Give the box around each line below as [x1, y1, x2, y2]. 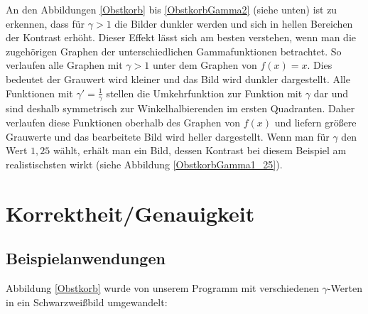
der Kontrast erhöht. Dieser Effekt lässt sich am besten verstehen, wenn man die [6, 30, 357, 45]
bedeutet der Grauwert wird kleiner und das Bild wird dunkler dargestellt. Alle [6, 71, 350, 86]
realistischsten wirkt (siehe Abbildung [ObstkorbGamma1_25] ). [6, 156, 283, 171]
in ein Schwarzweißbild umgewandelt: [6, 294, 168, 309]
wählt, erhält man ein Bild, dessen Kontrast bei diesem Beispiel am [53, 143, 347, 158]
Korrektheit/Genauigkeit [6, 198, 255, 227]
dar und [313, 85, 349, 100]
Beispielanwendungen [6, 247, 166, 269]
